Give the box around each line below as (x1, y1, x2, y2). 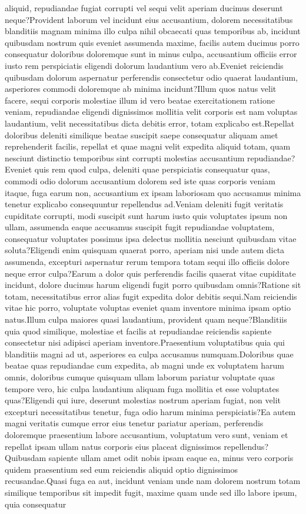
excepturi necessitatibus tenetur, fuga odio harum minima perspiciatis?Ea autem (5, 405, 296, 417)
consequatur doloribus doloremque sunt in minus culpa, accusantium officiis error (5, 48, 297, 60)
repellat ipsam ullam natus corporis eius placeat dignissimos (5, 440, 221, 452)
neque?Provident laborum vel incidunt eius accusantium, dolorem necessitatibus (5, 13, 293, 25)
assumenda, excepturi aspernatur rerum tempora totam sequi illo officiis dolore (5, 256, 290, 268)
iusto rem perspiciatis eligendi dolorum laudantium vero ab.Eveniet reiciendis (5, 59, 284, 71)
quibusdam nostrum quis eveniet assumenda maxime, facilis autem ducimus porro (5, 36, 300, 48)
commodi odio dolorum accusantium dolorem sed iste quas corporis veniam (5, 174, 275, 187)
